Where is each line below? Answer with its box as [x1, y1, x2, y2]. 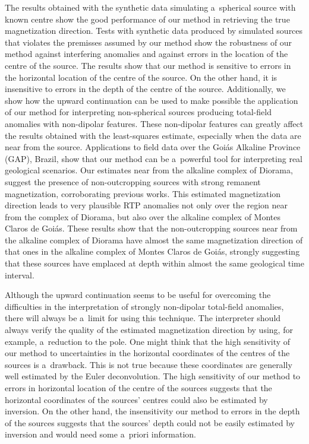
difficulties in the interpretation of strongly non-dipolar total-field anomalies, [5, 300, 284, 312]
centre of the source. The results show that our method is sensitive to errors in [5, 59, 291, 71]
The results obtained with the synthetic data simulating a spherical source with [5, 1, 296, 13]
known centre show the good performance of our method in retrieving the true [5, 12, 290, 25]
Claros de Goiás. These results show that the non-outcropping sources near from [5, 222, 298, 234]
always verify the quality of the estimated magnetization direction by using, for [5, 324, 293, 336]
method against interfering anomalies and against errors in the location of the [5, 47, 288, 60]
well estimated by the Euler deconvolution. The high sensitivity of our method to [5, 370, 301, 382]
